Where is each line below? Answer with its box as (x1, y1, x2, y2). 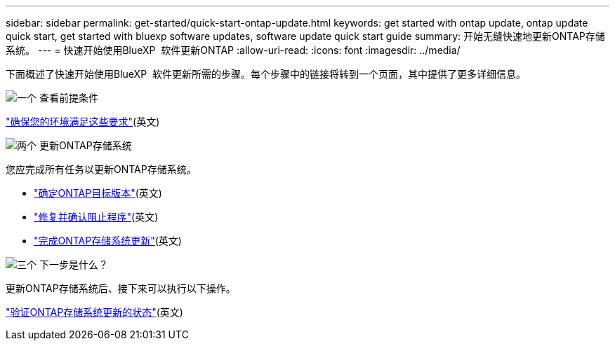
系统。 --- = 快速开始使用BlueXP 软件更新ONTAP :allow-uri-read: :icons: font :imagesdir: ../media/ (6, 44, 461, 56)
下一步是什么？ (39, 258, 108, 270)
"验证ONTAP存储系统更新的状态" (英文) (6, 306, 183, 318)
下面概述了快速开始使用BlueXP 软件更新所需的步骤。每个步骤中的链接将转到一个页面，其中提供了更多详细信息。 (6, 68, 526, 80)
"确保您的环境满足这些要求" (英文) (6, 116, 160, 127)
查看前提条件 (39, 92, 98, 104)
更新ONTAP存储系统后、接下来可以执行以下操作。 (6, 282, 236, 294)
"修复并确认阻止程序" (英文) (34, 211, 159, 223)
